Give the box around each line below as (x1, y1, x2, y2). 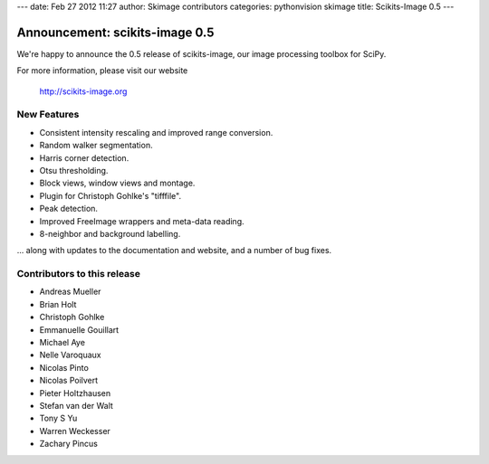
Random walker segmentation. (39, 140, 153, 151)
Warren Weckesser (39, 425, 110, 436)
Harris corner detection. (39, 152, 129, 163)
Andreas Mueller (39, 286, 101, 298)
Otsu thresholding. (39, 166, 109, 175)
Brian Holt (39, 298, 77, 309)
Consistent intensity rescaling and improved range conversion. (39, 127, 273, 137)
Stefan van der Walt (39, 401, 113, 411)
